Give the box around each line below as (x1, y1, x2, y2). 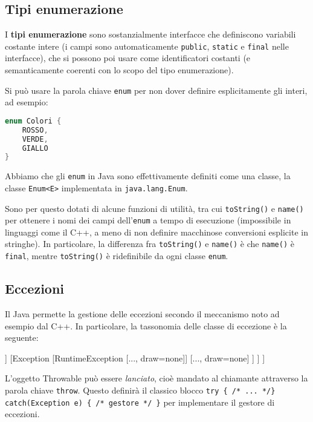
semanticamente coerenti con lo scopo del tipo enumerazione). (5, 64, 234, 76)
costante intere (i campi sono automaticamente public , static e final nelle (5, 39, 289, 52)
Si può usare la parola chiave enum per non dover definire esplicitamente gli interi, (5, 84, 308, 96)
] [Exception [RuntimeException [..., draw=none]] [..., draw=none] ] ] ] (5, 351, 265, 364)
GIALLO (22, 143, 48, 153)
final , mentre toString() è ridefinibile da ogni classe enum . (5, 249, 228, 262)
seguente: (5, 331, 39, 344)
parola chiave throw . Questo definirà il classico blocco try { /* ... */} (5, 383, 276, 396)
